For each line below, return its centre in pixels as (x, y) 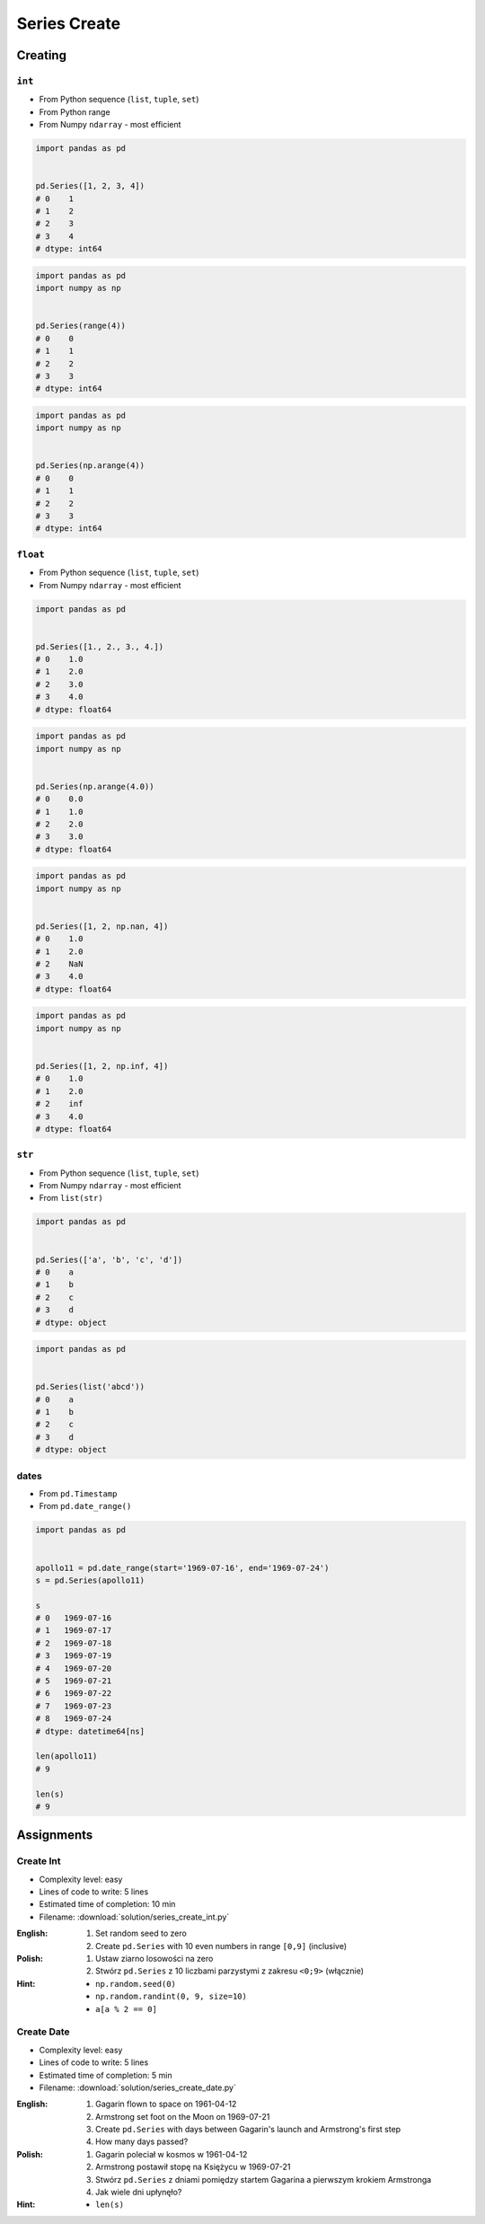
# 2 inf (59, 1104)
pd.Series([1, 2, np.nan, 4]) (102, 926)
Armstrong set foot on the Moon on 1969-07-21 (183, 2116)
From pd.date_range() (85, 1506)
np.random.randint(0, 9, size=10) (171, 1997)
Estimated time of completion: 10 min (107, 1904)
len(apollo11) (66, 1756)
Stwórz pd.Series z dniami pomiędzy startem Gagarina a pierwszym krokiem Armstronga (264, 2179)
